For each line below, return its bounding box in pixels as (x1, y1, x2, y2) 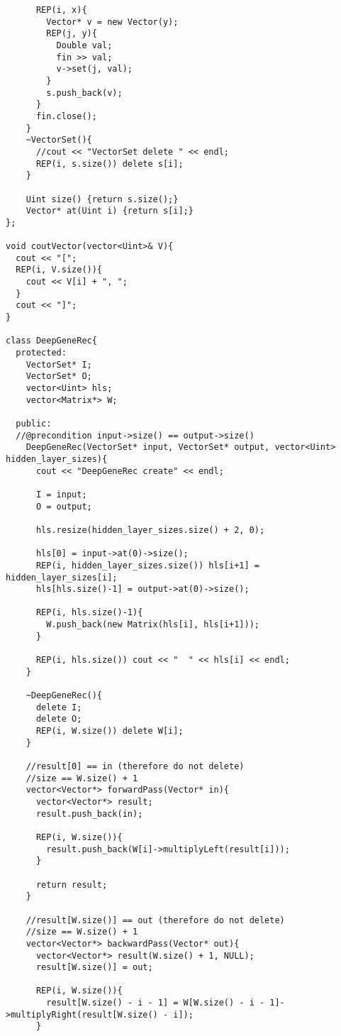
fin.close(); (35, 111, 97, 121)
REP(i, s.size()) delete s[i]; (35, 158, 184, 169)
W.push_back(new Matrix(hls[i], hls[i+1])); (46, 619, 259, 630)
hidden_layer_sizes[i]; (6, 572, 118, 583)
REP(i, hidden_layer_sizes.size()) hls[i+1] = (35, 560, 259, 571)
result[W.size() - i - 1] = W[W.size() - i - (46, 998, 265, 1008)
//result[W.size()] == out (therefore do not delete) (26, 915, 285, 925)
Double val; (56, 40, 113, 50)
